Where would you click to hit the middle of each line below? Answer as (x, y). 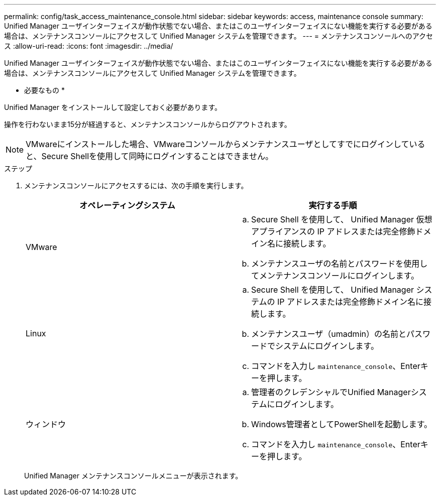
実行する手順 (333, 205)
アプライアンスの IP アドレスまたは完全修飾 (333, 231)
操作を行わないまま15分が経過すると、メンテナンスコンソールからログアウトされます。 (148, 124)
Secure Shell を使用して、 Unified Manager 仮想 (342, 219)
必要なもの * (44, 90)
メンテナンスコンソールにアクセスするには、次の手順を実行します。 (136, 185)
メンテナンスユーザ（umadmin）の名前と (329, 334)
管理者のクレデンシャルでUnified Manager (331, 392)
